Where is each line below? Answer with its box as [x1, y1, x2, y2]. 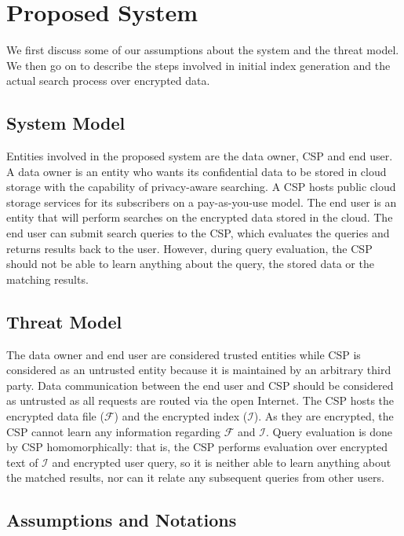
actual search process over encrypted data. [6, 72, 210, 89]
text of [6, 453, 38, 470]
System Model [6, 111, 126, 135]
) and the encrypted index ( [114, 408, 248, 424]
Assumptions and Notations [6, 508, 237, 532]
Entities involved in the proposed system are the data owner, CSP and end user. [6, 148, 393, 164]
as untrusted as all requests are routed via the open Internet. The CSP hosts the [6, 392, 395, 409]
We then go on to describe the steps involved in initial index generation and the [6, 57, 391, 73]
